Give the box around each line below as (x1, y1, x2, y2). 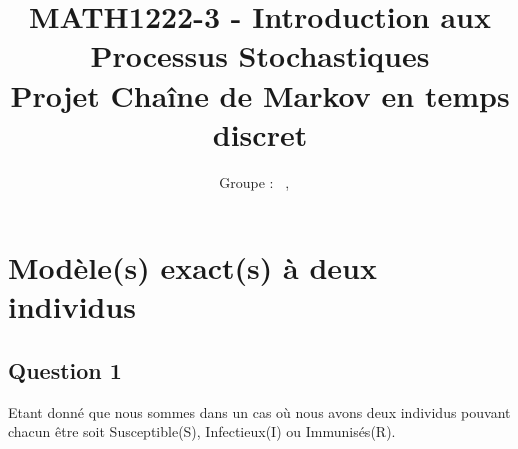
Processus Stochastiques (90, 35, 430, 76)
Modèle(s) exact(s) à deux (8, 247, 377, 288)
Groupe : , (219, 171, 290, 192)
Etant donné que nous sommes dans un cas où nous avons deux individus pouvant (8, 401, 511, 422)
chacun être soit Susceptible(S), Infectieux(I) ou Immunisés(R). (8, 421, 396, 442)
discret (212, 113, 308, 154)
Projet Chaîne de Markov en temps (10, 74, 510, 115)
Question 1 (8, 355, 122, 386)
